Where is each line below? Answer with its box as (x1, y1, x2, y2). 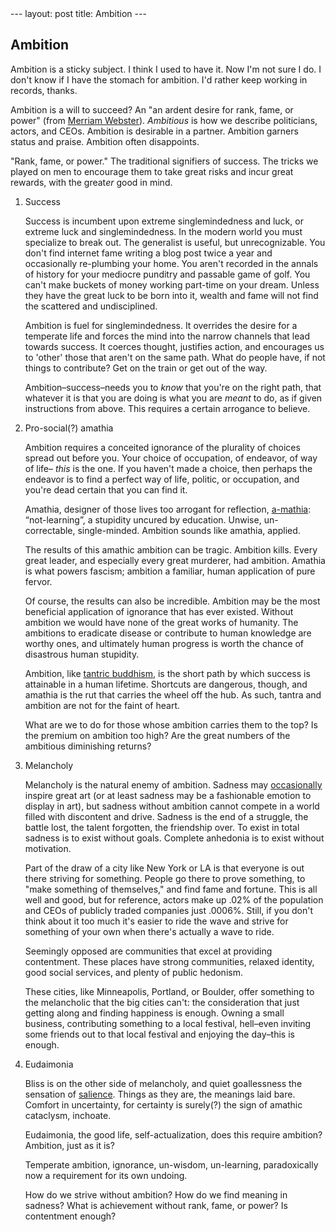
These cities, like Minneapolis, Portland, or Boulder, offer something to (24, 985, 315, 997)
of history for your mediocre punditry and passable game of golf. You (24, 268, 311, 280)
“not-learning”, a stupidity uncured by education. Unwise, (24, 513, 262, 526)
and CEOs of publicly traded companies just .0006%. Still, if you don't (24, 904, 314, 916)
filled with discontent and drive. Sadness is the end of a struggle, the (24, 810, 309, 822)
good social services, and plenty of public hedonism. (24, 966, 243, 978)
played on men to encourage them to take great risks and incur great (10, 165, 294, 177)
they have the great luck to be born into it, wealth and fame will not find (24, 289, 319, 301)
